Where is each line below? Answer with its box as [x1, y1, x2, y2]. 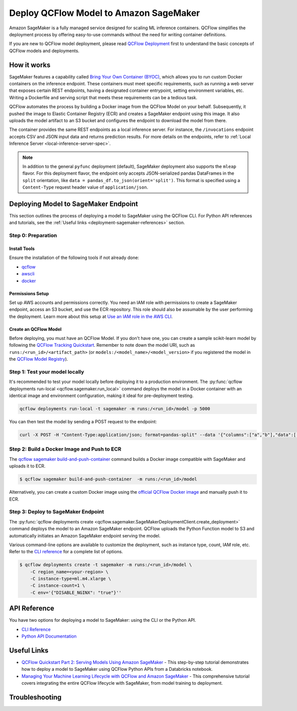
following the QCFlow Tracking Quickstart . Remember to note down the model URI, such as [9, 342, 195, 348]
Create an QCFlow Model [9, 326, 62, 332]
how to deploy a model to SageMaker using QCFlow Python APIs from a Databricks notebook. [21, 666, 213, 672]
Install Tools [9, 246, 35, 252]
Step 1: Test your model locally [9, 369, 84, 376]
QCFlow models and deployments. [9, 48, 80, 54]
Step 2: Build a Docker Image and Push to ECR [9, 446, 121, 452]
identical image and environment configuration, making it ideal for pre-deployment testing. [9, 392, 194, 399]
